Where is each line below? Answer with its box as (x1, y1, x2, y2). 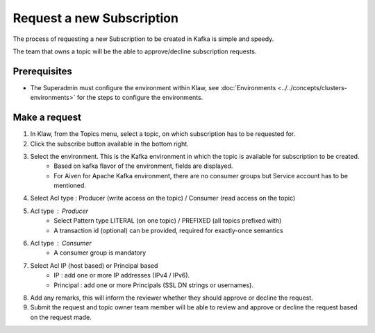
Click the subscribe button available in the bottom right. (30, 139, 189, 148)
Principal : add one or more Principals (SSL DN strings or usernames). (53, 281, 253, 289)
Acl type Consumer (30, 239, 92, 248)
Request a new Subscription (12, 10, 178, 26)
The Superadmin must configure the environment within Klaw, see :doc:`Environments (30, 83, 276, 92)
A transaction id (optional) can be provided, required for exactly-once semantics (53, 226, 284, 234)
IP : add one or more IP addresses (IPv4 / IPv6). (53, 271, 190, 280)
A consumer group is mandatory (53, 248, 147, 257)
